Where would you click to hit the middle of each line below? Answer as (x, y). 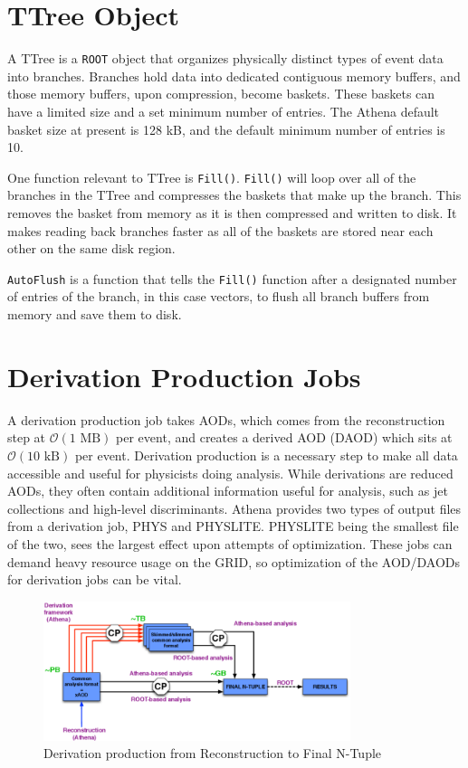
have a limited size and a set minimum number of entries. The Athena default (224, 111)
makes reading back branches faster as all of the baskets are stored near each (220, 230)
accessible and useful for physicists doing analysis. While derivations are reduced (230, 473)
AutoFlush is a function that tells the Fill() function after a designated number (232, 278)
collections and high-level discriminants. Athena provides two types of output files (234, 508)
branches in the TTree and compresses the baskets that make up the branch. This (234, 195)
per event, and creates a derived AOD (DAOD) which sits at (284, 437)
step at (27, 437)
